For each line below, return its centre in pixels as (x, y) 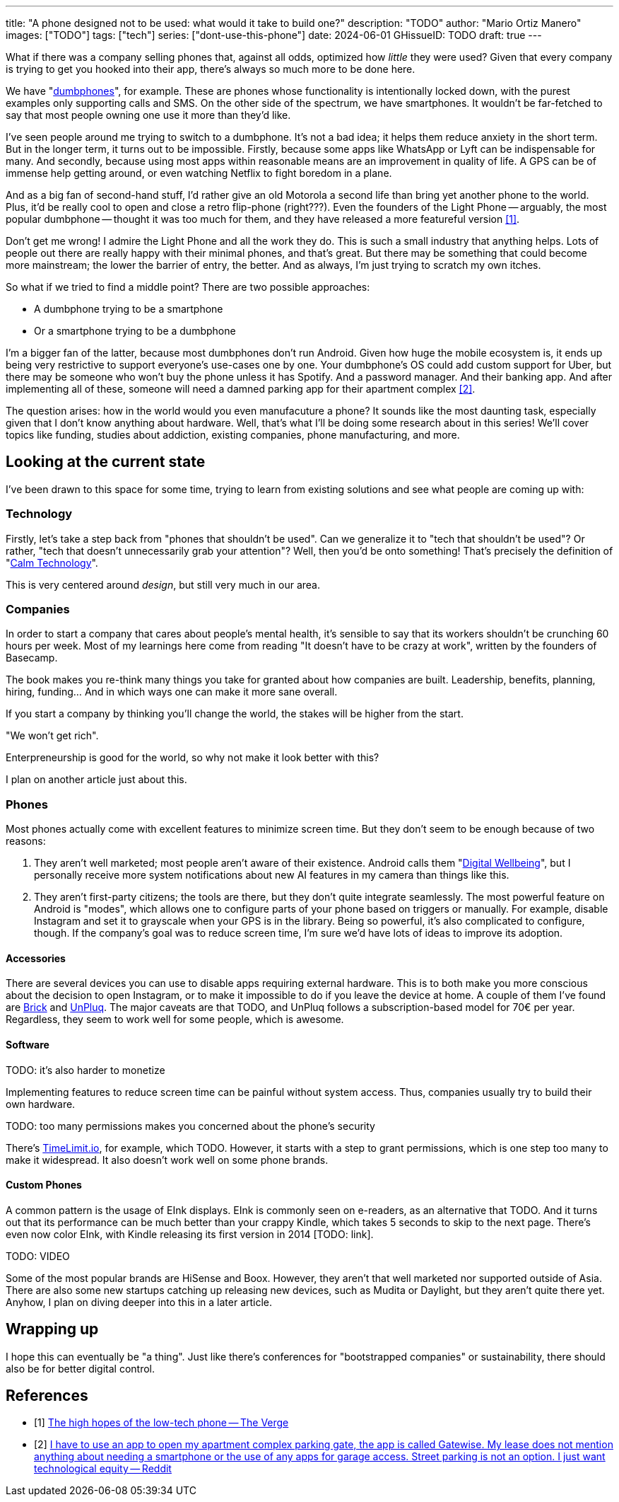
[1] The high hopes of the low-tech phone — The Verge (161, 1423)
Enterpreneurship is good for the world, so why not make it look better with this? (193, 758)
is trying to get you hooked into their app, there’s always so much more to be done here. (211, 69)
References (47, 1396)
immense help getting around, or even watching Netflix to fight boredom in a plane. (199, 173)
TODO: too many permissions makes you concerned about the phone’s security (190, 1126)
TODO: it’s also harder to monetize (86, 1070)
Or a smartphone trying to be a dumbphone (135, 331)
